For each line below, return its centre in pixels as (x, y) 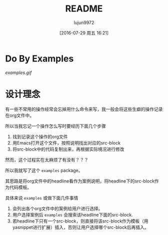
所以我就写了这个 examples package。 (44, 170)
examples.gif (18, 72)
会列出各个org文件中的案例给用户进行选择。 (57, 208)
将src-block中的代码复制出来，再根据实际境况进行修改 (68, 149)
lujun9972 (84, 22)
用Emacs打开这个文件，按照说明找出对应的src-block (66, 142)
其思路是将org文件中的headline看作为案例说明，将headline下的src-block (80, 181)
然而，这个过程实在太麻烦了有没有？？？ (47, 159)
